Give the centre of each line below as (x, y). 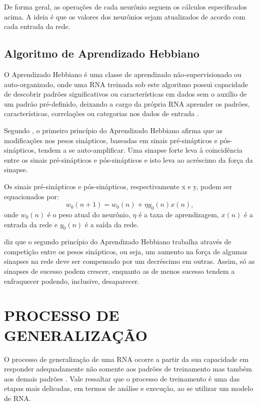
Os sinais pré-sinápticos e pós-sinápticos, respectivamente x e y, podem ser (118, 186)
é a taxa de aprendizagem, (179, 214)
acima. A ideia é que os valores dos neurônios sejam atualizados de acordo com (125, 16)
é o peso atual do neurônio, (89, 214)
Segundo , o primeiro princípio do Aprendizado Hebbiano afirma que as (113, 130)
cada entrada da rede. (37, 26)
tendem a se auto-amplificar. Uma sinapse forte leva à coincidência (140, 150)
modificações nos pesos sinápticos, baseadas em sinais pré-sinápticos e (111, 140)
